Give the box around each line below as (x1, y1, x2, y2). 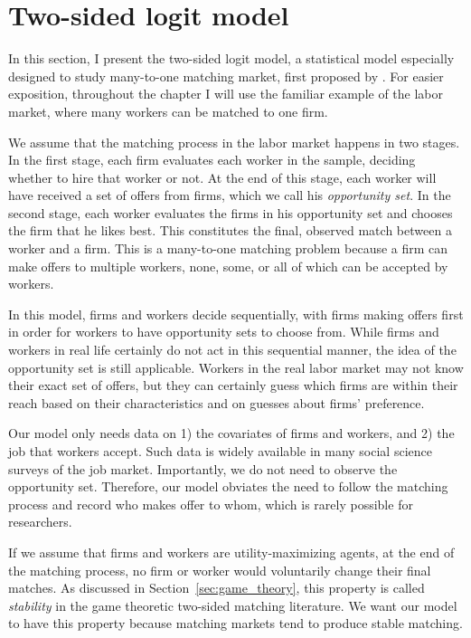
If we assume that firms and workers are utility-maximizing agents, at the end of (8, 542, 455, 561)
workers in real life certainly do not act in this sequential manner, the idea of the (8, 340, 457, 359)
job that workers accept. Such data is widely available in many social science (8, 442, 432, 460)
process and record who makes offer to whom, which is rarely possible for (8, 494, 413, 513)
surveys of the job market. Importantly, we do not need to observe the (8, 459, 398, 478)
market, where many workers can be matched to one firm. (8, 101, 328, 120)
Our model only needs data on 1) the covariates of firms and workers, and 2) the (8, 424, 455, 443)
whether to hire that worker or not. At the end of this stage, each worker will (8, 167, 437, 186)
